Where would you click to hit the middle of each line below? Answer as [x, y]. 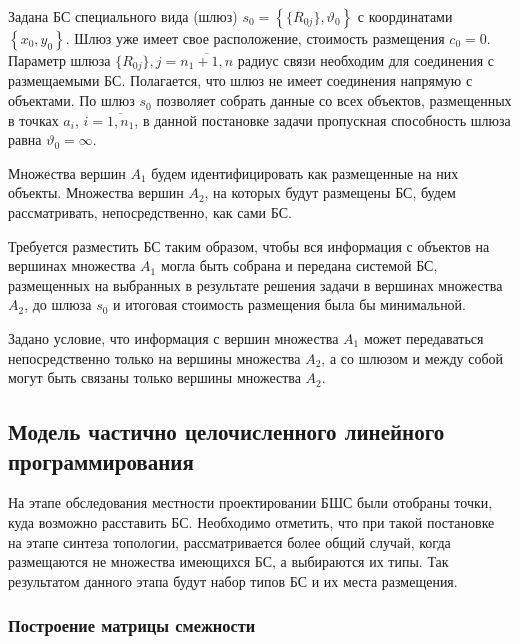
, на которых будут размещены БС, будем [330, 192]
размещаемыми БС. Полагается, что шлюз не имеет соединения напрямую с [240, 80]
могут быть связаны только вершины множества [154, 377]
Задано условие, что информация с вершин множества [173, 337]
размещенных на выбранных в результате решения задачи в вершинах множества [255, 284]
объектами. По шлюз [71, 100]
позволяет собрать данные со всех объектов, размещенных [334, 100]
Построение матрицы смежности [132, 625]
